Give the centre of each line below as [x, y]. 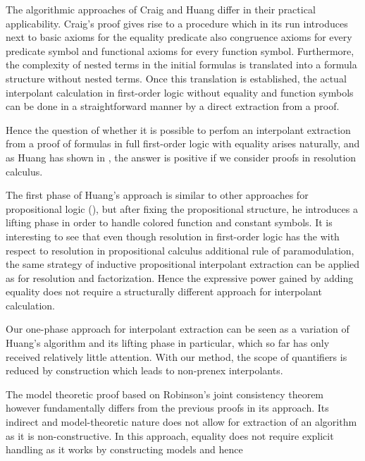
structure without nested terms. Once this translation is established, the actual [176, 78]
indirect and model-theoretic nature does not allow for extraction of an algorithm [181, 422]
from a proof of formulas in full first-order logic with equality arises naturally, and [183, 143]
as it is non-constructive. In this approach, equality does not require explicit [170, 435]
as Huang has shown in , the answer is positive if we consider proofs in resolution [181, 157]
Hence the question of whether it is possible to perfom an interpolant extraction [178, 129]
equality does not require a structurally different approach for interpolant [164, 291]
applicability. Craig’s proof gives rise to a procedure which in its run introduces [177, 23]
